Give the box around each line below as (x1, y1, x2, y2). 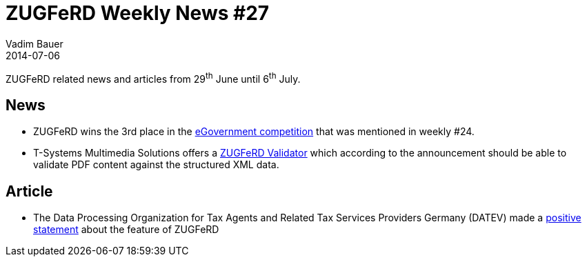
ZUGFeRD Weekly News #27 (6, 1, 270, 25)
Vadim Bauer (6, 37, 63, 50)
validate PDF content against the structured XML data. (33, 159, 279, 171)
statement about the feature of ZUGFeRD (33, 223, 219, 236)
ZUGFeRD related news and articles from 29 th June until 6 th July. (6, 70, 301, 85)
